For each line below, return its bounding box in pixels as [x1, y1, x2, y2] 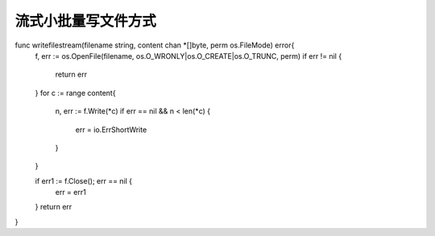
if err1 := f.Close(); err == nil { [35, 176, 133, 185]
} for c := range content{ [35, 88, 116, 97]
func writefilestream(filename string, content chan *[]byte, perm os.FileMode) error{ [14, 40, 295, 50]
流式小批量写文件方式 [14, 12, 157, 30]
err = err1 [55, 188, 86, 197]
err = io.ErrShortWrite [75, 125, 147, 135]
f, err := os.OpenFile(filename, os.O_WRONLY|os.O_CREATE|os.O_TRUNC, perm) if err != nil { [35, 51, 342, 60]
